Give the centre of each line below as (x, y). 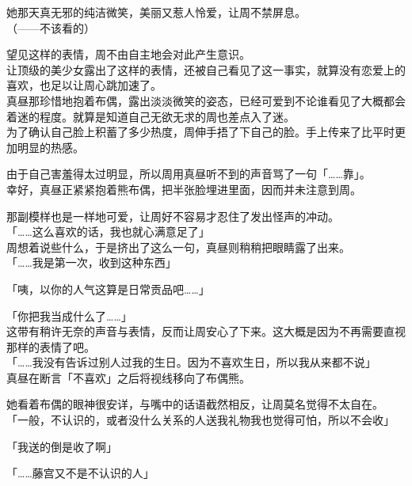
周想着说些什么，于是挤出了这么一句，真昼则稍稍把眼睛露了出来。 (178, 247)
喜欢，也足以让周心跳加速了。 (84, 85)
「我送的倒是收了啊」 (62, 446)
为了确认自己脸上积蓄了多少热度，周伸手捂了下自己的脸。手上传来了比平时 (200, 132)
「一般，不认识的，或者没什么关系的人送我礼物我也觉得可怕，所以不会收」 (200, 420)
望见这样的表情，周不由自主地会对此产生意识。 (128, 54)
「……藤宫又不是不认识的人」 (80, 473)
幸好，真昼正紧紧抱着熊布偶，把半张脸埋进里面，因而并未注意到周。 (184, 189)
